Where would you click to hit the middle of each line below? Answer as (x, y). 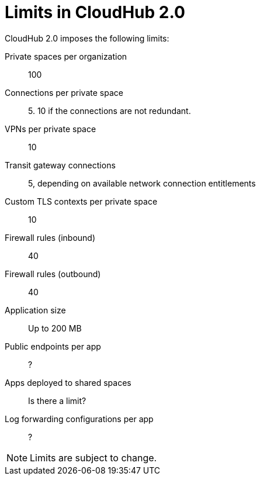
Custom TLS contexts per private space (81, 201)
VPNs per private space (51, 129)
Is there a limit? (57, 400)
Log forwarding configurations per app (79, 419)
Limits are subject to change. (93, 457)
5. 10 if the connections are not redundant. (110, 110)
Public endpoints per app (53, 346)
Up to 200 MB (55, 328)
